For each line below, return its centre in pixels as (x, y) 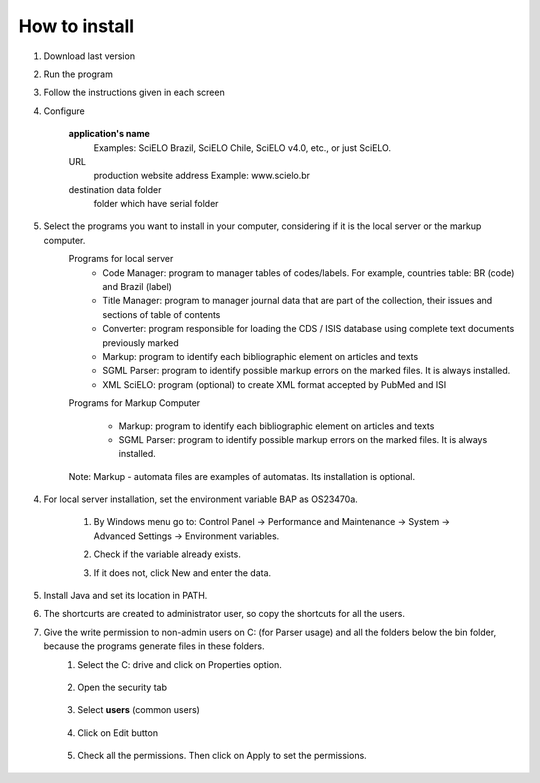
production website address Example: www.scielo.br (201, 176)
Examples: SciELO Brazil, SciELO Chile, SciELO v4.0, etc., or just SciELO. (242, 147)
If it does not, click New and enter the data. (182, 572)
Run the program (78, 74)
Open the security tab (122, 687)
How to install (76, 26)
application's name (109, 134)
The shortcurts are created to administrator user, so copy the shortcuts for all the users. (224, 614)
